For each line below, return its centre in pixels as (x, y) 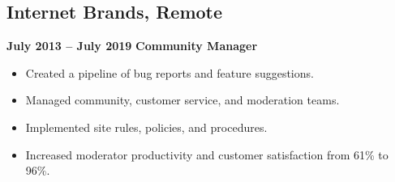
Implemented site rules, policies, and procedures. (146, 127)
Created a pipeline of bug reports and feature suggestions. (170, 72)
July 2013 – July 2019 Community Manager (132, 46)
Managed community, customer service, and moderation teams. (182, 100)
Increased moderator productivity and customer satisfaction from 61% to (207, 154)
